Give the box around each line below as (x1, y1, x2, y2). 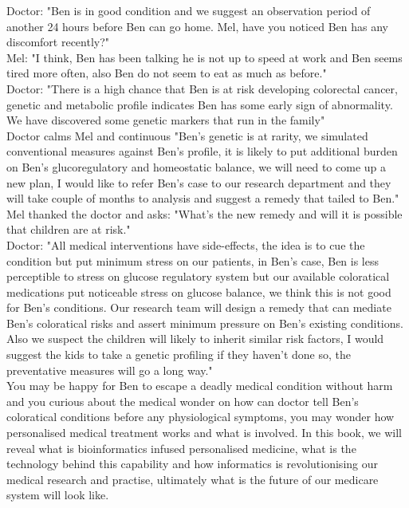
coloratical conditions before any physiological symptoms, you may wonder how (6, 408, 395, 425)
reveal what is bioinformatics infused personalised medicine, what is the (6, 439, 356, 456)
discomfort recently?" (6, 33, 110, 50)
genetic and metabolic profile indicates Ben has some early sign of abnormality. (6, 96, 393, 112)
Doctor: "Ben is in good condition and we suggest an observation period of (6, 2, 371, 18)
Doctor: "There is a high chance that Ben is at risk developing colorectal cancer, (6, 80, 398, 96)
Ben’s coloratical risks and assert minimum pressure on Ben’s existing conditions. (6, 314, 403, 331)
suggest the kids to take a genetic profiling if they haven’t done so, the (6, 346, 351, 363)
